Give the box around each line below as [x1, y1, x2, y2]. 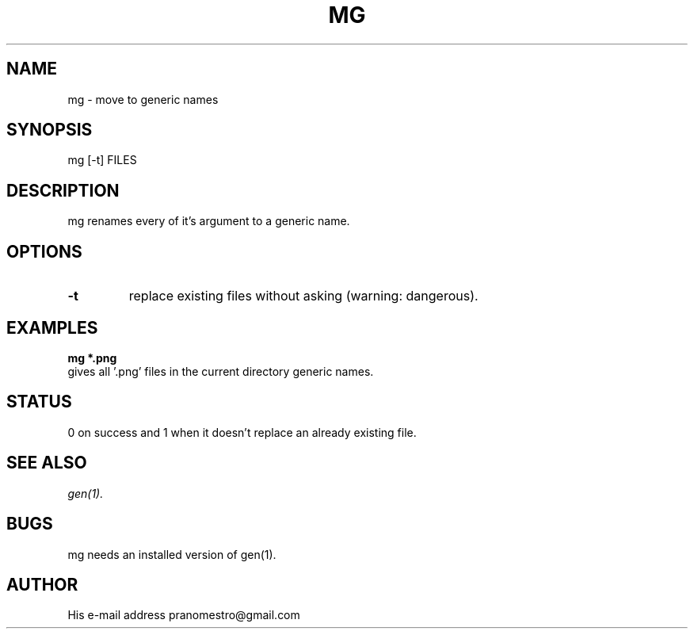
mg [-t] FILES [67, 153, 137, 167]
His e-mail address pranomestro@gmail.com [67, 608, 300, 622]
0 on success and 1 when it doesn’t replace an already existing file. [67, 425, 417, 439]
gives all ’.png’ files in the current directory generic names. [67, 364, 374, 378]
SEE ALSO [6, 453, 87, 473]
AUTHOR [6, 574, 78, 595]
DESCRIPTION [6, 180, 120, 201]
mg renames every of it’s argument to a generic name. [67, 214, 350, 228]
